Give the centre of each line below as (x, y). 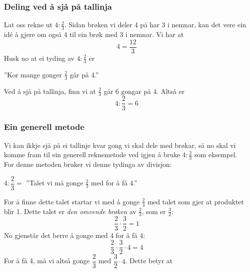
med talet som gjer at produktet (196, 201)
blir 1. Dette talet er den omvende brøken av (70, 211)
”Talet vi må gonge (55, 183)
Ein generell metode (44, 127)
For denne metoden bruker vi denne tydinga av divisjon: (88, 164)
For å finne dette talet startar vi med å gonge (72, 201)
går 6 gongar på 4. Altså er (144, 91)
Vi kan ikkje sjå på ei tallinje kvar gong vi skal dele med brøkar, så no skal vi (120, 145)
